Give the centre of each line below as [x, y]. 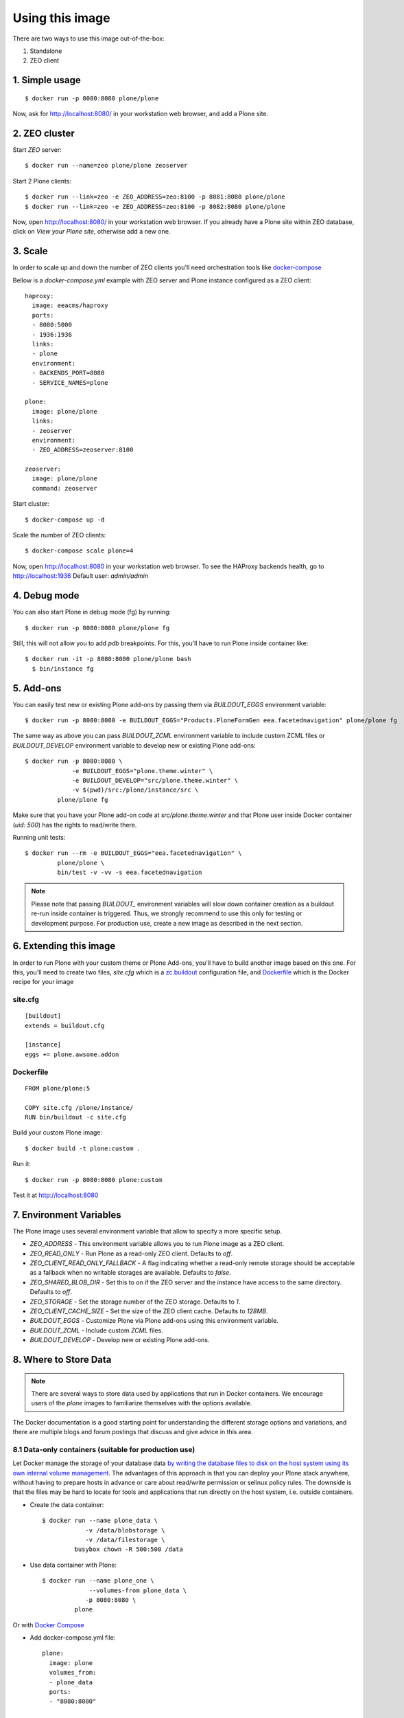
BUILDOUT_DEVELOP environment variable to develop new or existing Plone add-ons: [134, 745]
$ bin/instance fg [63, 669]
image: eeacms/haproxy [70, 305]
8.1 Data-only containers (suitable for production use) [104, 1449]
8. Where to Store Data [62, 1360]
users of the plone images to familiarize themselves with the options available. [142, 1403]
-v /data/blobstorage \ [125, 1530]
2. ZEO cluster [44, 133]
